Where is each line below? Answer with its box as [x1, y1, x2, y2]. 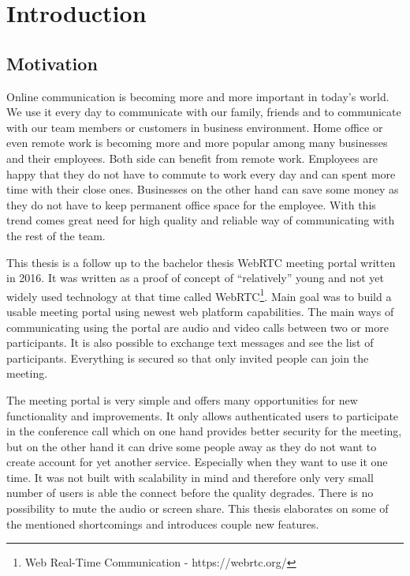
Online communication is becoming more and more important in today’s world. [6, 88, 389, 104]
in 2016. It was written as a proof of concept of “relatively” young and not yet [6, 269, 384, 286]
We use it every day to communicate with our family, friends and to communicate [6, 104, 401, 120]
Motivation [6, 51, 98, 75]
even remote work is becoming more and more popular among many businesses [6, 134, 388, 151]
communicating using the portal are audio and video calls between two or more [6, 318, 389, 335]
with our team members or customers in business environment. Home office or [6, 119, 383, 135]
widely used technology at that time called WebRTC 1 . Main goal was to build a [6, 285, 392, 304]
